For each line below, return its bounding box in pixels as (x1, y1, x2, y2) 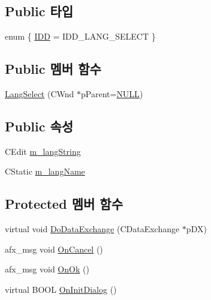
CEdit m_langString (5, 145, 81, 157)
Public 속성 (5, 116, 74, 135)
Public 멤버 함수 (5, 59, 101, 78)
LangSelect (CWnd (5, 88, 74, 100)
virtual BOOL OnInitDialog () (5, 283, 117, 295)
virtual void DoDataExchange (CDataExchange (5, 223, 180, 235)
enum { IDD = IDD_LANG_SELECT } (5, 30, 156, 43)
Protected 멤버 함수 (5, 194, 123, 213)
